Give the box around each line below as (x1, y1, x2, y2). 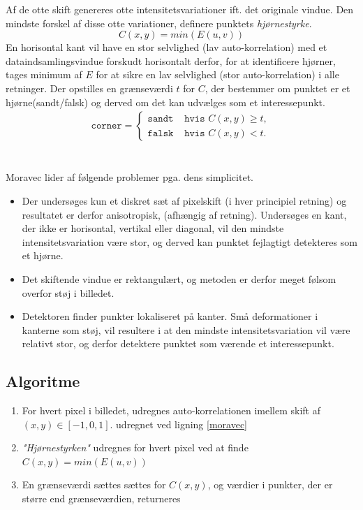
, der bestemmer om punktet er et (205, 80, 350, 95)
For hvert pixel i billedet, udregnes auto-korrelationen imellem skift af (22, 403, 320, 418)
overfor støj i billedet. (22, 285, 114, 300)
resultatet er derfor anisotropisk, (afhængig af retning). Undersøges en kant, (22, 207, 347, 221)
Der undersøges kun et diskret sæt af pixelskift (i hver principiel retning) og (22, 193, 347, 207)
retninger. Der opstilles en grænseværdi (6, 80, 173, 95)
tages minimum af (6, 67, 82, 82)
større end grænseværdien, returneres (22, 491, 181, 506)
